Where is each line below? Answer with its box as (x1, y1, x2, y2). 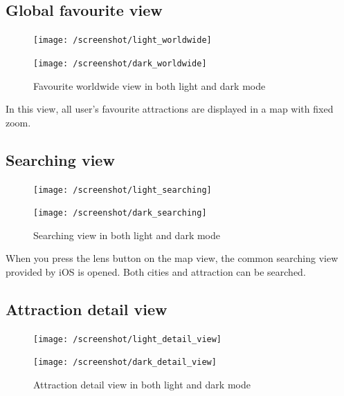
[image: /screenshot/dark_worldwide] (33, 58, 207, 68)
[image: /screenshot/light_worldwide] (33, 35, 212, 46)
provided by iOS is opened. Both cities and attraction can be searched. (6, 265, 306, 279)
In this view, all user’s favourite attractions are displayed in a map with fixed (6, 102, 334, 116)
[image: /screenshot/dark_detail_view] (33, 357, 217, 368)
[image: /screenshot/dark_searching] (33, 208, 207, 218)
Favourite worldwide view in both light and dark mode (33, 78, 266, 93)
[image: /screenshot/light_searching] (33, 185, 212, 195)
